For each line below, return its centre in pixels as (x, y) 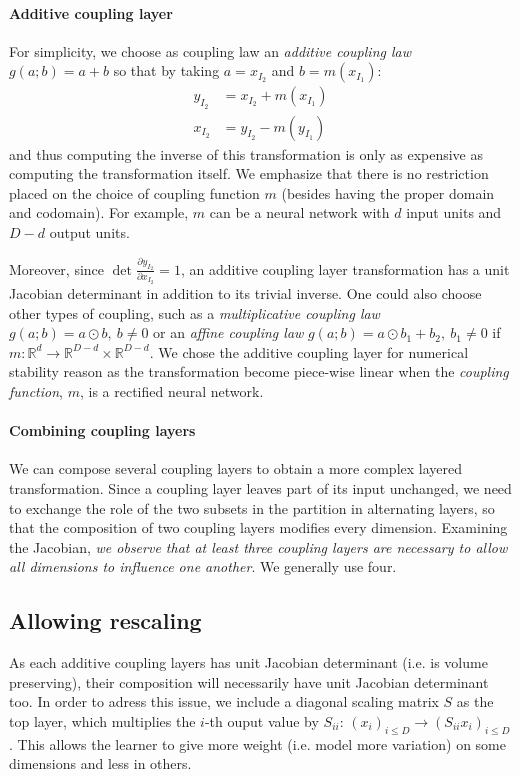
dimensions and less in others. (100, 763)
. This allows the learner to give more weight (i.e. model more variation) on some (257, 743)
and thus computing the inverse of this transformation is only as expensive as (246, 153)
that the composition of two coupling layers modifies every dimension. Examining (258, 527)
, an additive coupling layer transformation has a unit (345, 268)
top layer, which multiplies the (102, 720)
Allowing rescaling (105, 620)
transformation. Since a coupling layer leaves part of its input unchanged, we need (260, 488)
